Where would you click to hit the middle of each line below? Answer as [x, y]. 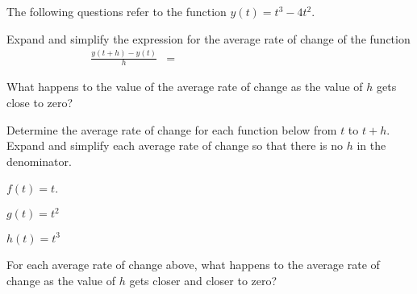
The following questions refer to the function [117, 11]
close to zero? [40, 102]
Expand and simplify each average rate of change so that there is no [175, 145]
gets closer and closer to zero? [203, 280]
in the [371, 145]
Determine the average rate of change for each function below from [172, 129]
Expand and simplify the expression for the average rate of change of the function [208, 38]
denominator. [39, 161]
